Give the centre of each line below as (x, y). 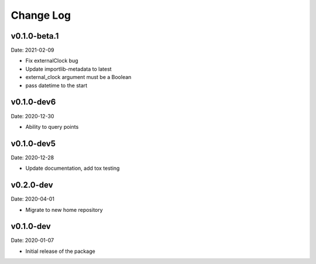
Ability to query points (52, 126)
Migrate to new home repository (64, 210)
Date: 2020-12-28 (32, 157)
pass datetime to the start (56, 85)
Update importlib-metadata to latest (68, 69)
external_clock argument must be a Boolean (78, 77)
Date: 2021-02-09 (32, 50)
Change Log (41, 15)
